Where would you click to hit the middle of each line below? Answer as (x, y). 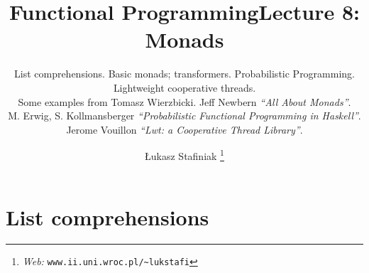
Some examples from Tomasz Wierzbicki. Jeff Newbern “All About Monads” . (184, 101)
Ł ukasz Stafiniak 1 (184, 155)
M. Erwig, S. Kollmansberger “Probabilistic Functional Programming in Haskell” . (184, 116)
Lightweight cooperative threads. (184, 87)
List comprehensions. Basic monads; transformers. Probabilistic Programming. (184, 74)
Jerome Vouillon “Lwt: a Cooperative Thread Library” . (184, 129)
